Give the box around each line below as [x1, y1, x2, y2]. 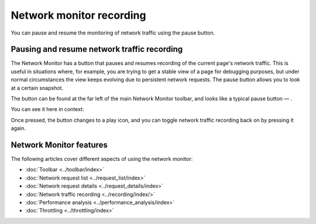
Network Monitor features [11, 140, 108, 150]
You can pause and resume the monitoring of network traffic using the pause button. [11, 29, 215, 36]
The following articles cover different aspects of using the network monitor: [11, 156, 193, 163]
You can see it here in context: [11, 106, 84, 113]
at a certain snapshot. [11, 84, 64, 91]
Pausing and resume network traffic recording [11, 44, 183, 54]
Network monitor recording [11, 9, 146, 22]
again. [11, 125, 26, 132]
